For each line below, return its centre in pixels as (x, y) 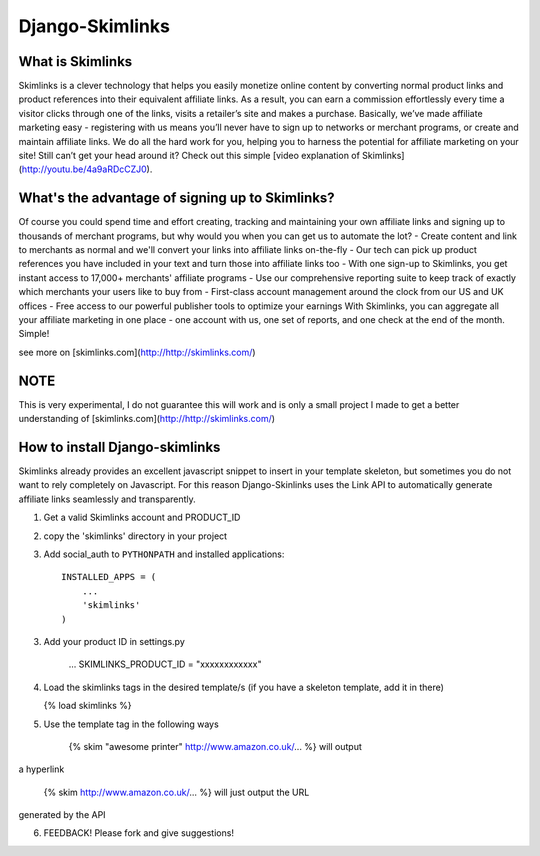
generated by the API (62, 815)
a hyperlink (41, 769)
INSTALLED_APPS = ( (109, 577)
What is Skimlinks (75, 61)
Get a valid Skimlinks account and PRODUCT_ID (142, 517)
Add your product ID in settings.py (114, 641)
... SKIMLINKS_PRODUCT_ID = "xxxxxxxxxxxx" (165, 664)
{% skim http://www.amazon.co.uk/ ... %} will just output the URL (176, 792)
